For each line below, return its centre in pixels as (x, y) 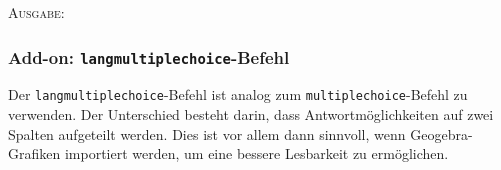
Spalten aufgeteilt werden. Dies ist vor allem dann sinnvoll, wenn (207, 133)
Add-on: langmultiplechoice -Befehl (149, 56)
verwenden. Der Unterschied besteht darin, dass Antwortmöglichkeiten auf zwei (251, 114)
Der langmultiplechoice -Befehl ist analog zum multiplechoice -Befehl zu (238, 94)
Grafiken (34, 153)
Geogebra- (441, 133)
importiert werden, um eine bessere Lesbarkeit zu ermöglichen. (256, 153)
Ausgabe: (36, 12)
